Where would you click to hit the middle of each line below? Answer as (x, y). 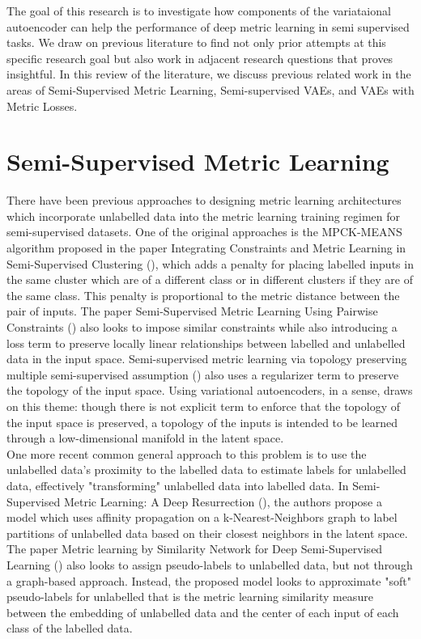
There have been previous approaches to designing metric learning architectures (204, 200)
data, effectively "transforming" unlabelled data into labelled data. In (178, 485)
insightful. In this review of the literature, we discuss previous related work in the (209, 74)
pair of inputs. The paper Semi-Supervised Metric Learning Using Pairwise (192, 311)
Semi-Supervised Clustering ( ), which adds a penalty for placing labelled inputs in (210, 263)
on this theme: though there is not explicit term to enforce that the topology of (203, 406)
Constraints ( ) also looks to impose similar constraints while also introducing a (202, 327)
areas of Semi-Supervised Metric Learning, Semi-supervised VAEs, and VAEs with (210, 89)
